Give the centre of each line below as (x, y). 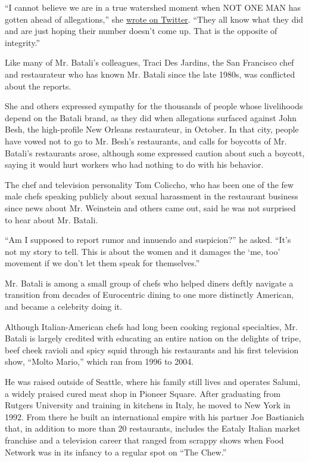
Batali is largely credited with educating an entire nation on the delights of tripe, (153, 338)
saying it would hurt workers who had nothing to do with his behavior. (134, 164)
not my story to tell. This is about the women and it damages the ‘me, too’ (143, 251)
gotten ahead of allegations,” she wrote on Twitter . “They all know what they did (154, 19)
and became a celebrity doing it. (64, 307)
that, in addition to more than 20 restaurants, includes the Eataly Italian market (153, 428)
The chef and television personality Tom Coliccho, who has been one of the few (149, 184)
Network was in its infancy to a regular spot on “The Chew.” (116, 452)
